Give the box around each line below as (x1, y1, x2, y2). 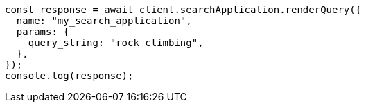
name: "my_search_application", (16, 15, 192, 26)
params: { (16, 26, 69, 37)
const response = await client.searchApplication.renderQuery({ (5, 4, 362, 15)
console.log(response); (5, 70, 134, 81)
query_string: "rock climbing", (28, 37, 204, 48)
